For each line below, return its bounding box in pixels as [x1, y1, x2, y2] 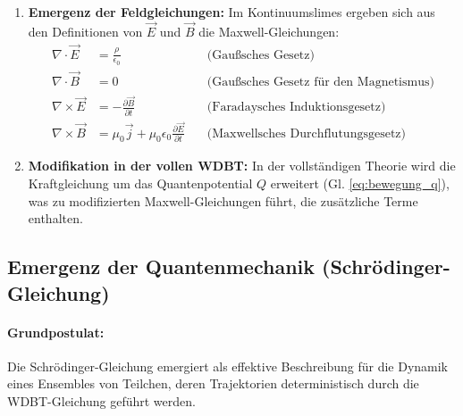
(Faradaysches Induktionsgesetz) [206, 101, 386, 114]
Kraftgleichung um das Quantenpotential [28, 174, 253, 193]
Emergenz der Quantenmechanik [7, 253, 316, 280]
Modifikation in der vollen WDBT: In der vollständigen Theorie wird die [28, 156, 456, 175]
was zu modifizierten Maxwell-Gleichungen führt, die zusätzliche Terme [28, 191, 418, 210]
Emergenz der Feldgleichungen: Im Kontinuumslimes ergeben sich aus [28, 3, 435, 21]
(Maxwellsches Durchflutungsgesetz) [206, 127, 406, 140]
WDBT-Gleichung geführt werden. [7, 392, 196, 410]
